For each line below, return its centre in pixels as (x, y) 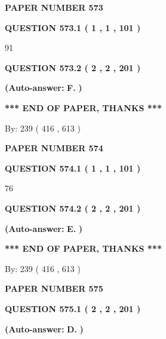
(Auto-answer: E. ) (44, 228)
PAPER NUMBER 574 (54, 148)
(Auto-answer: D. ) (44, 329)
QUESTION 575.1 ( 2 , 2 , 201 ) (73, 308)
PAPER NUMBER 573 (54, 7)
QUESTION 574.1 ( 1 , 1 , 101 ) (73, 168)
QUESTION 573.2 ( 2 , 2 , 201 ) (73, 67)
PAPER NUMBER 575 (54, 288)
